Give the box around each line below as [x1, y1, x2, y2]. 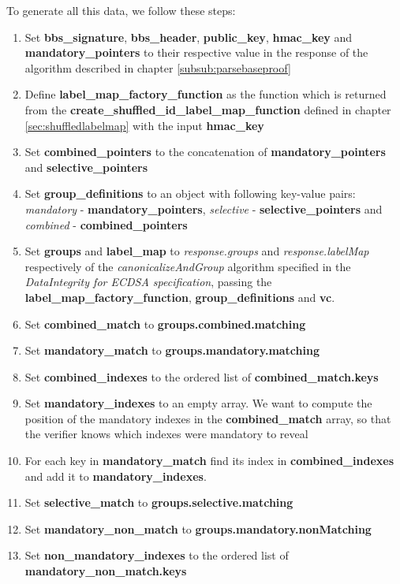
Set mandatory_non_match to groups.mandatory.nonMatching [24, 520, 372, 537]
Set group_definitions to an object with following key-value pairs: [24, 185, 356, 202]
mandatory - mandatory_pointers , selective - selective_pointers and [24, 200, 383, 217]
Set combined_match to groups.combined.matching [24, 315, 306, 332]
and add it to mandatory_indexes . [24, 467, 207, 484]
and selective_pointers [24, 158, 148, 175]
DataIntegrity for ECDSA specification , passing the [24, 273, 272, 290]
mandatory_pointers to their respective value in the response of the [24, 44, 368, 61]
